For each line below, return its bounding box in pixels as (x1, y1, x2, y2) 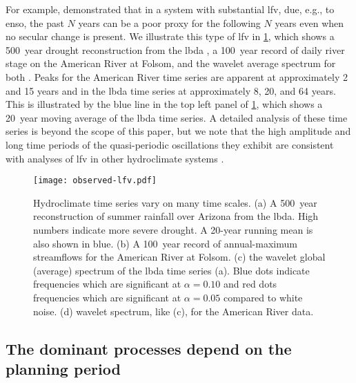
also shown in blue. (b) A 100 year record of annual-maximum (33, 236, 297, 250)
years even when (275, 15, 344, 30)
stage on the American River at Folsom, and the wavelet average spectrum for (6, 56, 336, 71)
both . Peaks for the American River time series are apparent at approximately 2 (6, 69, 348, 84)
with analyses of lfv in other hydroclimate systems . (6, 151, 224, 165)
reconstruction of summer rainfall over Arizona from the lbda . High (33, 209, 319, 223)
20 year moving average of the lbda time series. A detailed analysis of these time (6, 110, 348, 124)
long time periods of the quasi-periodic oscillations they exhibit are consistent (6, 137, 334, 151)
